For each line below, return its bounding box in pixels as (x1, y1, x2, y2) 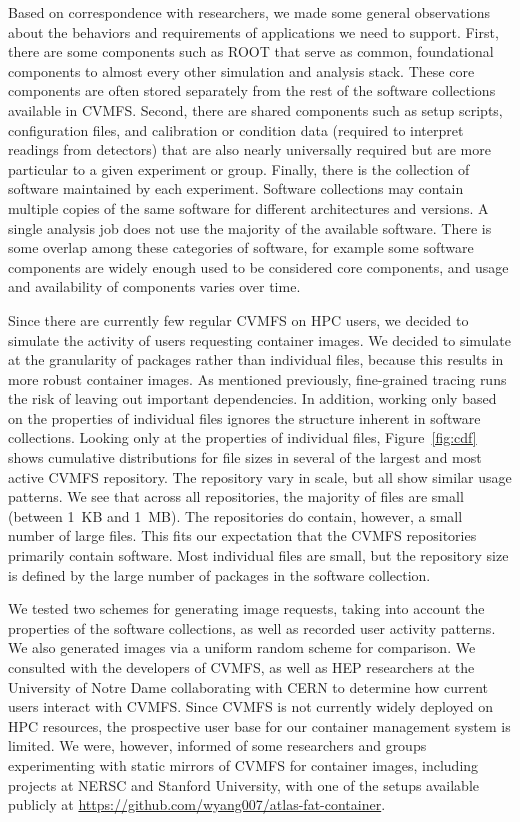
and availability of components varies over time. (8, 276, 301, 297)
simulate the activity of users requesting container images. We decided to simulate (8, 329, 511, 350)
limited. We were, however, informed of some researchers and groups (8, 735, 427, 756)
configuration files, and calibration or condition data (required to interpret (8, 119, 464, 140)
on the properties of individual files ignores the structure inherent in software (8, 407, 481, 428)
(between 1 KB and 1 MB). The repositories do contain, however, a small (8, 505, 463, 526)
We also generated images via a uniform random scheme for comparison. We (8, 637, 476, 658)
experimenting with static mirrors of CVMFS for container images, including (8, 754, 479, 775)
